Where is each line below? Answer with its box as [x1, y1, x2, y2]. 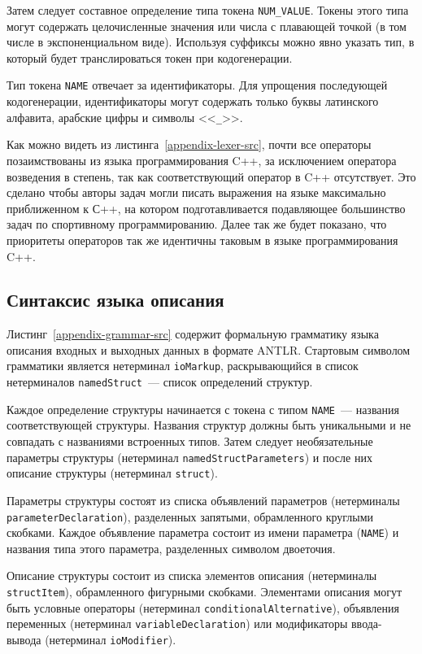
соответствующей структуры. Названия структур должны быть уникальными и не [7, 416, 411, 434]
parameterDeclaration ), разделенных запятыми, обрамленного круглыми [7, 508, 374, 525]
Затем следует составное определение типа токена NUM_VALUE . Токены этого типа [7, 2, 409, 18]
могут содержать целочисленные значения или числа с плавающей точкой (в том [7, 17, 407, 34]
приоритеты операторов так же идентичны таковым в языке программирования [7, 231, 398, 248]
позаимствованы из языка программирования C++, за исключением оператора [7, 151, 397, 168]
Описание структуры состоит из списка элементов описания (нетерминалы [7, 567, 377, 584]
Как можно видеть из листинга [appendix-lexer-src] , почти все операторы [7, 136, 372, 153]
